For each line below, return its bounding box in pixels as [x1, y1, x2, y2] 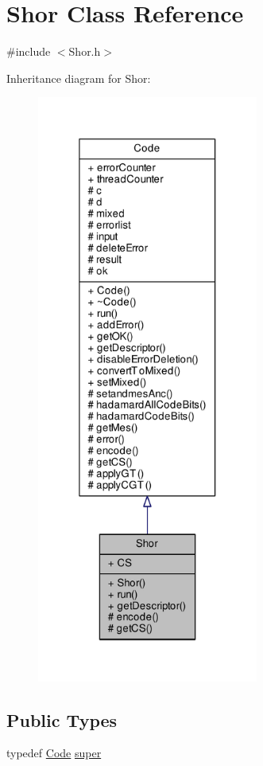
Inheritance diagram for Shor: [6, 69, 151, 86]
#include [6, 43, 51, 60]
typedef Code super [6, 745, 102, 761]
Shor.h [68, 43, 101, 60]
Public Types [6, 707, 118, 732]
